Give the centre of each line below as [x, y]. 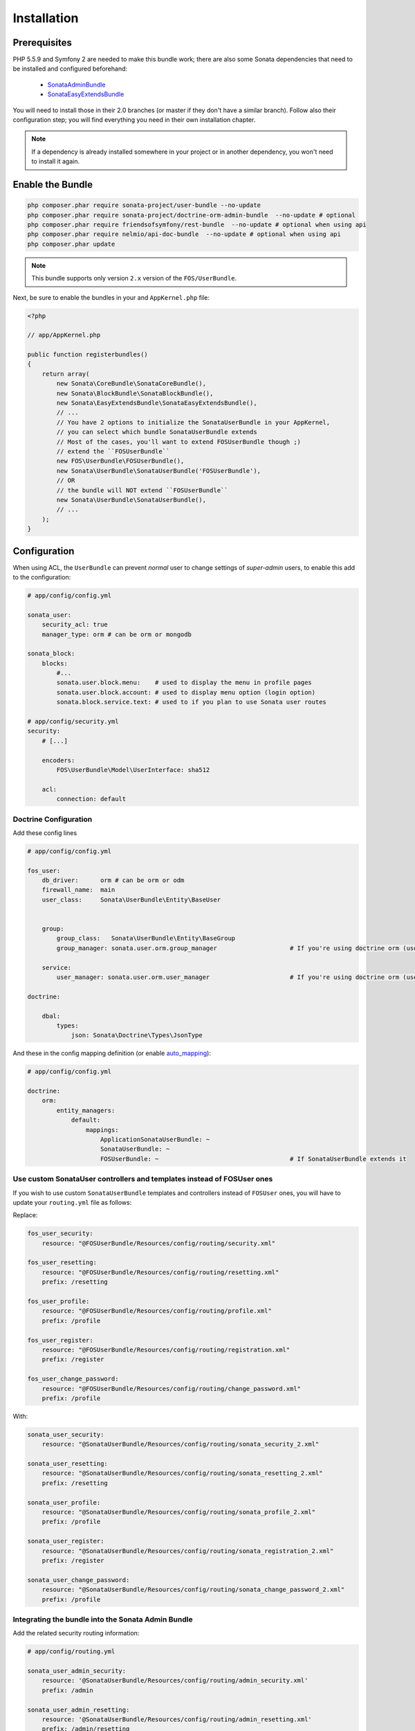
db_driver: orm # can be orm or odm [113, 880]
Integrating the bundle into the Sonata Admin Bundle [103, 1619]
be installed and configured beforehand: [70, 69]
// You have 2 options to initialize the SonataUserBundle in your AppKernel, [193, 422]
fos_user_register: [60, 1340]
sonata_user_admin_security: [77, 1671]
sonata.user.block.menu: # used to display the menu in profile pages [184, 683]
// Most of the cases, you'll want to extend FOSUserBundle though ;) [178, 442]
